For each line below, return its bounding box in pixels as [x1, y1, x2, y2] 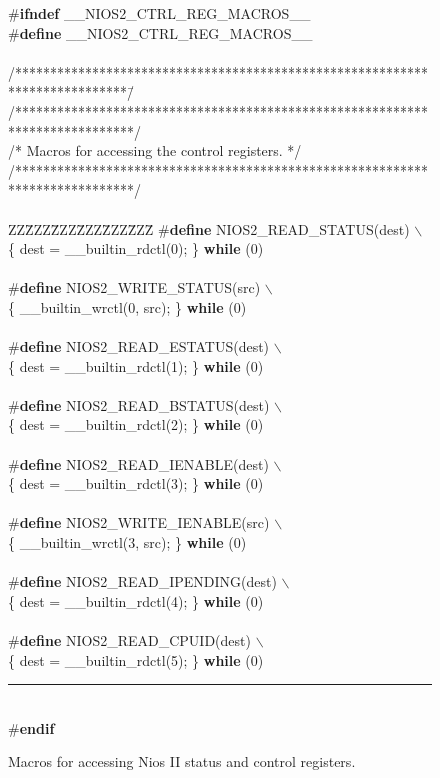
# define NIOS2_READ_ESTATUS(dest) [8, 336, 270, 357]
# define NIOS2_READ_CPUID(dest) [8, 630, 251, 650]
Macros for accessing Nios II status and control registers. [8, 751, 356, 772]
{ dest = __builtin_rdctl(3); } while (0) [8, 473, 264, 494]
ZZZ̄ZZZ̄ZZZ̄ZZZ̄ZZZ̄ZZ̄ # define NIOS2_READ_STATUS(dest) [8, 218, 410, 239]
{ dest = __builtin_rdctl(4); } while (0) [8, 590, 264, 611]
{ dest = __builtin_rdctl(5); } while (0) [8, 649, 264, 670]
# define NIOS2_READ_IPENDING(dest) [8, 571, 277, 592]
